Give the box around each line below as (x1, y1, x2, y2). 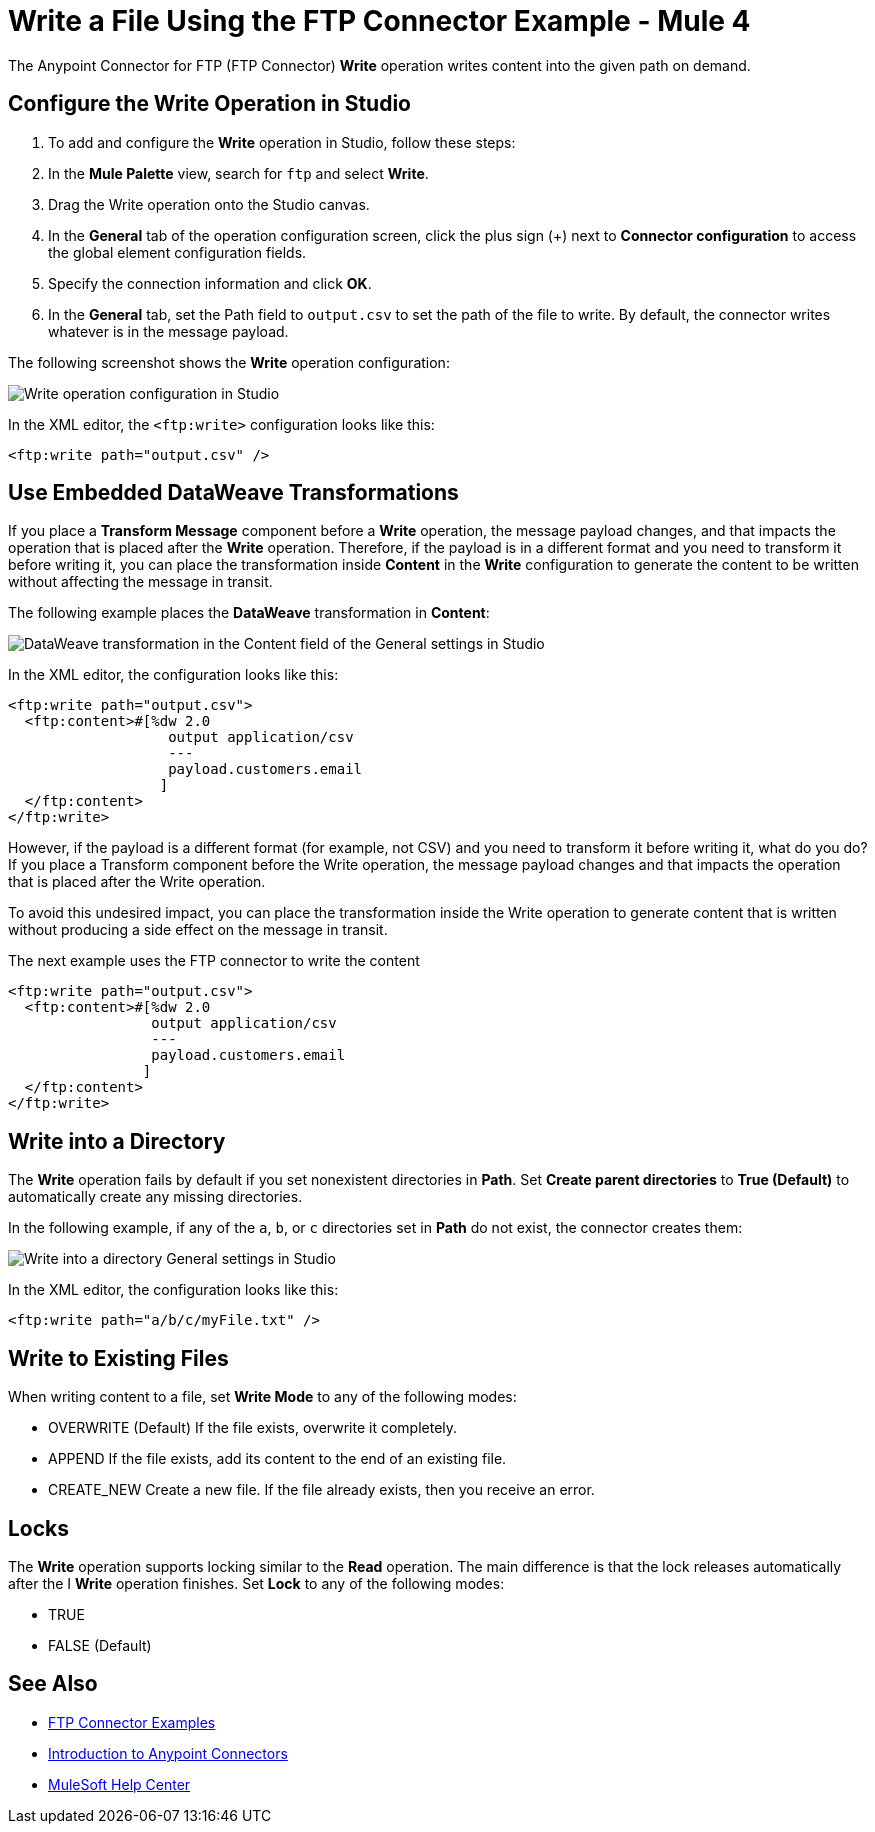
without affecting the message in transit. (8, 573, 273, 591)
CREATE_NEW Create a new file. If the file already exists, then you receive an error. (48, 1481, 595, 1499)
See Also (8, 1671, 98, 1697)
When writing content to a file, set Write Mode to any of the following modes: (8, 1388, 517, 1406)
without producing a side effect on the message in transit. (8, 921, 388, 939)
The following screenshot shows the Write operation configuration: (8, 353, 450, 371)
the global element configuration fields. (48, 243, 307, 261)
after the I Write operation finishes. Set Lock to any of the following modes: (8, 1574, 505, 1592)
